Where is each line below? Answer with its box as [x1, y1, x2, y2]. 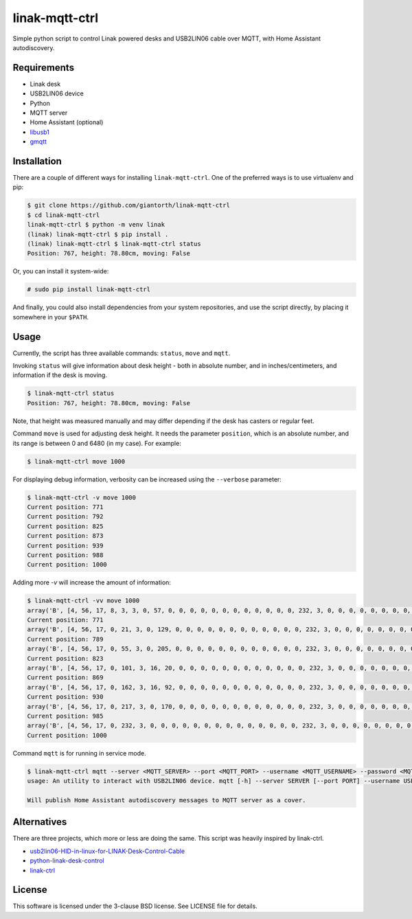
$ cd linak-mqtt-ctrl [27, 211, 100, 219]
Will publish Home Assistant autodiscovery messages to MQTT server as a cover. [27, 796, 306, 804]
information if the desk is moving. [12, 371, 108, 379]
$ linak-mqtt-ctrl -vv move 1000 [27, 597, 140, 604]
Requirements [12, 62, 75, 73]
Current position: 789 [27, 635, 104, 643]
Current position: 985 [27, 712, 104, 720]
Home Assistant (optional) [30, 118, 104, 126]
